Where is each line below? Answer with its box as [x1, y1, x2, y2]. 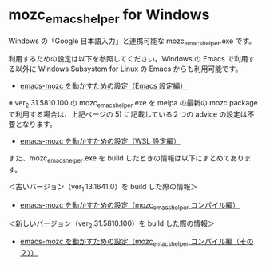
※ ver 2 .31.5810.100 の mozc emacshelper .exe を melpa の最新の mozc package [8, 98, 258, 109]
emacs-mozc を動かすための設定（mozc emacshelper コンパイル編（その [19, 237, 254, 248]
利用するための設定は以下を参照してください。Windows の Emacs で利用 [8, 54, 248, 64]
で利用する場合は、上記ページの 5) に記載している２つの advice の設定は [8, 109, 248, 119]
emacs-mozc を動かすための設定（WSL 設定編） [19, 136, 181, 146]
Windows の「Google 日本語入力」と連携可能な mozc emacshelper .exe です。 [8, 36, 256, 47]
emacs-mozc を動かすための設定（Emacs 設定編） [19, 81, 188, 91]
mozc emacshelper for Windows [8, 6, 210, 26]
